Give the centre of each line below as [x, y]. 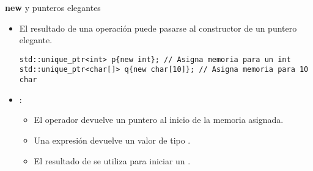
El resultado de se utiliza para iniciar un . [112, 160]
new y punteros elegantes [53, 7]
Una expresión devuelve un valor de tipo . [112, 140]
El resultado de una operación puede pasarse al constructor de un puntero [158, 28]
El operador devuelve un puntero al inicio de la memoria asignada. [159, 120]
